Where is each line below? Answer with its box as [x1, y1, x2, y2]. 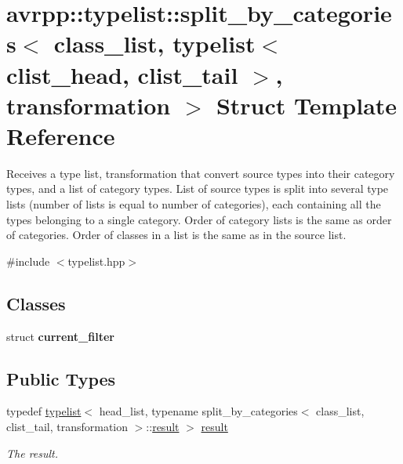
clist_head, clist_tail [6, 58, 238, 90]
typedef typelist [6, 403, 82, 419]
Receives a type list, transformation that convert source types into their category [6, 165, 395, 181]
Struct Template [216, 89, 398, 121]
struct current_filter [6, 328, 114, 344]
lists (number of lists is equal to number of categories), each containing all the [6, 196, 381, 212]
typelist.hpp [67, 252, 125, 269]
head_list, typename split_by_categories [99, 403, 298, 419]
